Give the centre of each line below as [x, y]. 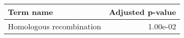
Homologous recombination [55, 26]
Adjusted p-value [142, 12]
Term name [31, 12]
